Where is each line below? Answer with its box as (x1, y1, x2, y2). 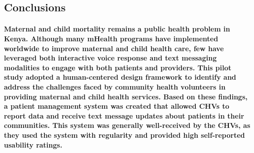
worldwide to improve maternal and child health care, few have (4, 43, 224, 53)
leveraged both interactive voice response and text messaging (4, 53, 217, 63)
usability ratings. (4, 139, 63, 150)
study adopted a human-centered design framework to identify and (4, 72, 236, 82)
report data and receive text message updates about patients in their (4, 110, 244, 121)
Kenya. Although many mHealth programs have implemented (4, 33, 218, 43)
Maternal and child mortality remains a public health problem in (4, 24, 230, 34)
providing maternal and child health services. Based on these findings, (4, 91, 248, 101)
